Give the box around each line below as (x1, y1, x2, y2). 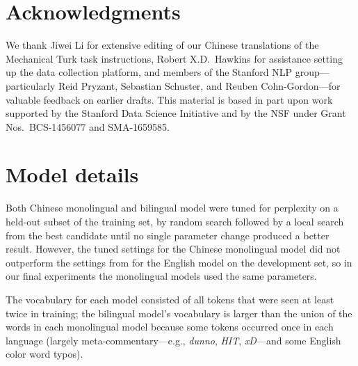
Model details (6, 160, 139, 189)
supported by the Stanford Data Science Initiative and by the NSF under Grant (6, 106, 346, 120)
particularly (6, 78, 56, 93)
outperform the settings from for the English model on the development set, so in (6, 255, 352, 269)
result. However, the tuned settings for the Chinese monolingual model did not (6, 241, 341, 256)
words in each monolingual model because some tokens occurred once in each (6, 319, 334, 334)
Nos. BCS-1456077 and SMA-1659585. (6, 119, 170, 134)
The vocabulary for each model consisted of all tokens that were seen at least (6, 292, 334, 306)
